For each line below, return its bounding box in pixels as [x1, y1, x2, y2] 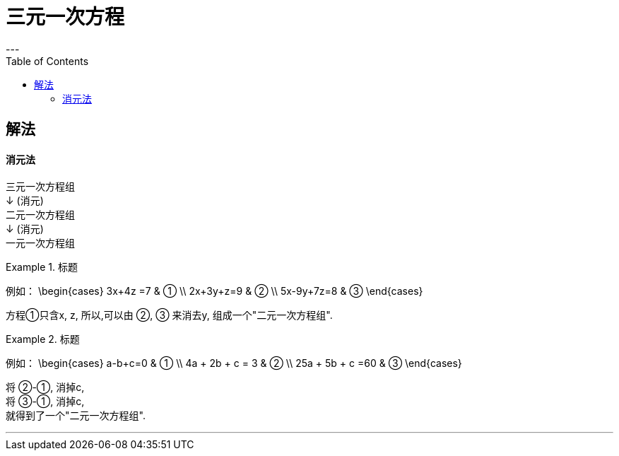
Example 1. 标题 [6, 261, 78, 274]
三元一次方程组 [6, 180, 75, 193]
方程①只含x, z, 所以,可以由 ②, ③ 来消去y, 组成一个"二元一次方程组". [6, 309, 333, 322]
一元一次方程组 [6, 237, 75, 250]
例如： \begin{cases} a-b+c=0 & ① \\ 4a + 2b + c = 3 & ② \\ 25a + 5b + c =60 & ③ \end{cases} [6, 357, 462, 370]
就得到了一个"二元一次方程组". [6, 409, 146, 422]
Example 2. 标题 [6, 333, 80, 346]
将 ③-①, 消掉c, [6, 395, 85, 408]
